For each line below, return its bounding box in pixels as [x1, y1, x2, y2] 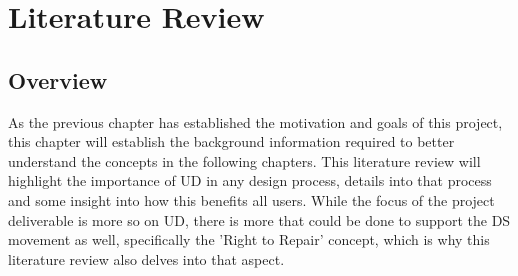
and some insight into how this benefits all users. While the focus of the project [8, 189, 495, 210]
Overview [8, 64, 108, 95]
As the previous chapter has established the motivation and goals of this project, [8, 111, 503, 132]
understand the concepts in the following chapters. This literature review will [8, 150, 481, 171]
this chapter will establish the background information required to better [8, 131, 455, 152]
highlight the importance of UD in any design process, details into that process [8, 170, 492, 191]
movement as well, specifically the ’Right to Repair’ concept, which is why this [8, 229, 490, 250]
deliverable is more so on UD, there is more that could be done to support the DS [8, 209, 511, 230]
